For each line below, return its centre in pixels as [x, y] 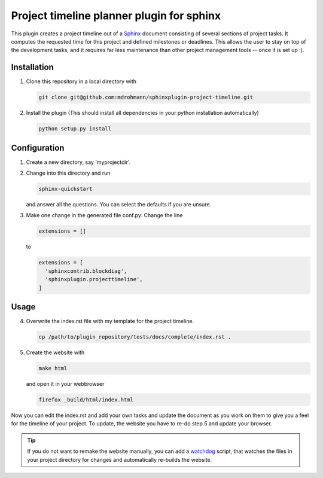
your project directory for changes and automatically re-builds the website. [120, 459]
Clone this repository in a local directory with [81, 81]
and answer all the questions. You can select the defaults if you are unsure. [119, 205]
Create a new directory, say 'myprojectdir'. [78, 162]
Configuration [38, 147]
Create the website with [55, 352]
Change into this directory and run [68, 173]
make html [53, 369]
